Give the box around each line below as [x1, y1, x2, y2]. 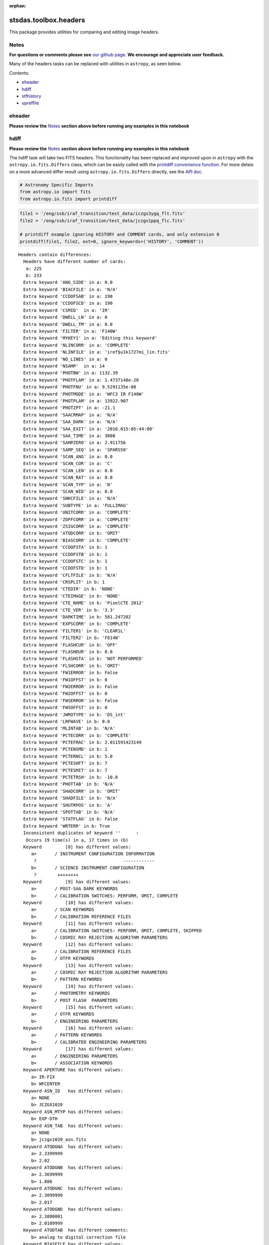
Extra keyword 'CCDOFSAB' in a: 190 [23, 294, 113, 299]
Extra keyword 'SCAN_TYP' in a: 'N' [23, 482, 113, 488]
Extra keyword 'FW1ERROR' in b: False [23, 670, 118, 676]
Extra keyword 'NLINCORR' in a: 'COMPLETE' [23, 342, 132, 348]
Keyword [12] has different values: [23, 942, 134, 947]
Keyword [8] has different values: [23, 844, 132, 850]
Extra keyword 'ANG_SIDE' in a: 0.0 [23, 279, 113, 285]
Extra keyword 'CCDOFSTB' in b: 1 [23, 551, 108, 557]
